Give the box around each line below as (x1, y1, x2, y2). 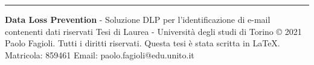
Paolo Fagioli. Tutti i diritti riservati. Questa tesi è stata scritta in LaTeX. (5, 37, 280, 49)
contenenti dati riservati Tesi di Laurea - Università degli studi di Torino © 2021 (5, 25, 302, 37)
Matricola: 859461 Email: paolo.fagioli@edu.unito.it (5, 48, 194, 61)
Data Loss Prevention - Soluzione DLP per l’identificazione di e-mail (5, 13, 271, 25)
